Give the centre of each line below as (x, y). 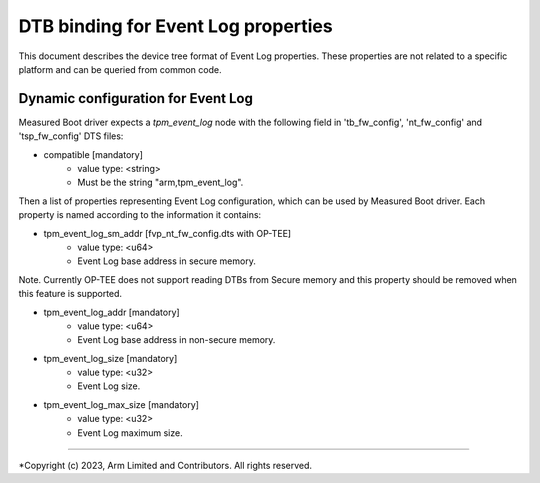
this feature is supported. (70, 294)
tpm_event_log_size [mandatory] (110, 358)
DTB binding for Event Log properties (176, 26)
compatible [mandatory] (93, 154)
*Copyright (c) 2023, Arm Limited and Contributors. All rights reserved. (165, 466)
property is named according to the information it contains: (140, 215)
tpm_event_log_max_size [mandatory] (121, 404)
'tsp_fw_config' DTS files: (71, 136)
